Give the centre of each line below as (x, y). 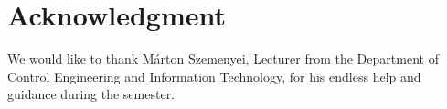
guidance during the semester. (91, 94)
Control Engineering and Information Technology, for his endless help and (214, 76)
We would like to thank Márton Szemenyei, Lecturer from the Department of (223, 59)
